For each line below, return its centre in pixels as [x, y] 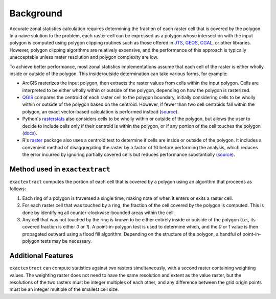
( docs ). [30, 133]
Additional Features [41, 256]
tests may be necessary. [66, 241]
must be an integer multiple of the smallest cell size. [64, 289]
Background [36, 13]
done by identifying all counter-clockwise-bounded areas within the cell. [99, 213]
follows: [18, 189]
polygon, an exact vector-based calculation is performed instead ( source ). [100, 111]
